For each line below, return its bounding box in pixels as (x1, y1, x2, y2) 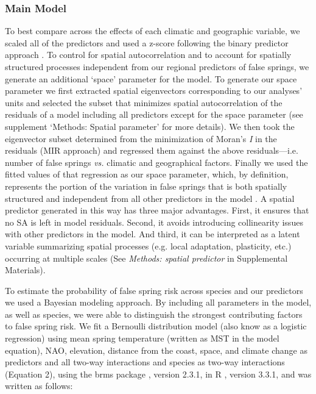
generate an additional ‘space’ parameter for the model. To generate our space (5, 72, 297, 85)
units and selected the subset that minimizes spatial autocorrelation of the (5, 96, 283, 109)
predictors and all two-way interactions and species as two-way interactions (5, 356, 285, 368)
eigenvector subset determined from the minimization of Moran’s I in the (5, 132, 277, 145)
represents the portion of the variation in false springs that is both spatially (5, 179, 287, 192)
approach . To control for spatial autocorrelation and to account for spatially (5, 48, 292, 61)
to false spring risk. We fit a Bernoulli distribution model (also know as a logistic (5, 320, 307, 332)
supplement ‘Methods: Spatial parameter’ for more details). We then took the (5, 120, 295, 132)
